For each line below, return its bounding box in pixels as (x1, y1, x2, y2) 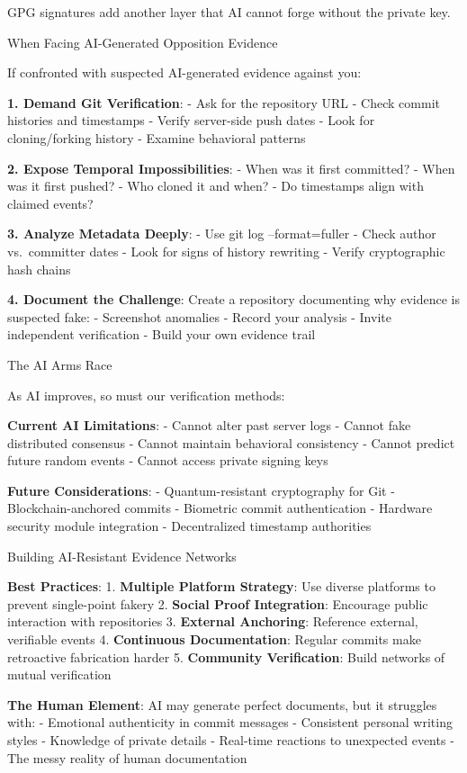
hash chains (7, 259, 71, 278)
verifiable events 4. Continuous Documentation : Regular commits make (7, 630, 421, 649)
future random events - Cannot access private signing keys (7, 451, 328, 470)
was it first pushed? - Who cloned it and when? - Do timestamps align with (7, 176, 424, 195)
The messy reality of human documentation (7, 748, 247, 767)
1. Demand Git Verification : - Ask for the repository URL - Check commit (7, 93, 440, 112)
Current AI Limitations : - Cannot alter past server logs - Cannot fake (7, 416, 411, 435)
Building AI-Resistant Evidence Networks (7, 546, 237, 565)
